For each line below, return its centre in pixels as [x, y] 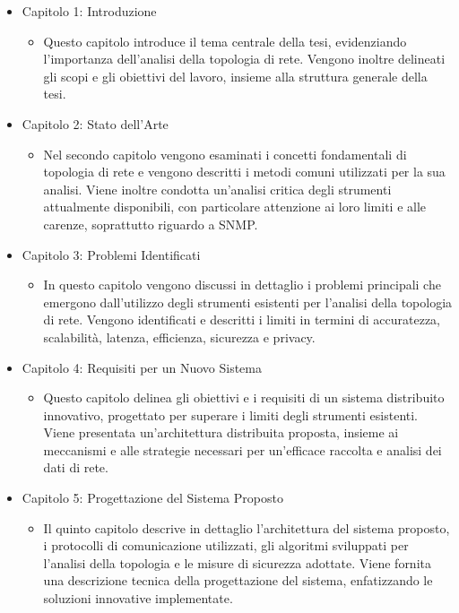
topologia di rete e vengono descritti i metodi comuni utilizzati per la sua [244, 172]
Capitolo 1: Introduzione [89, 11]
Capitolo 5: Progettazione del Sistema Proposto [152, 498]
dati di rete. [76, 467]
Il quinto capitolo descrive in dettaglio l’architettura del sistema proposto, [247, 527]
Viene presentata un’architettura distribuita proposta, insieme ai [221, 432]
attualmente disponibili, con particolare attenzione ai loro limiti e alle [235, 207]
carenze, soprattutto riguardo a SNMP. [151, 224]
